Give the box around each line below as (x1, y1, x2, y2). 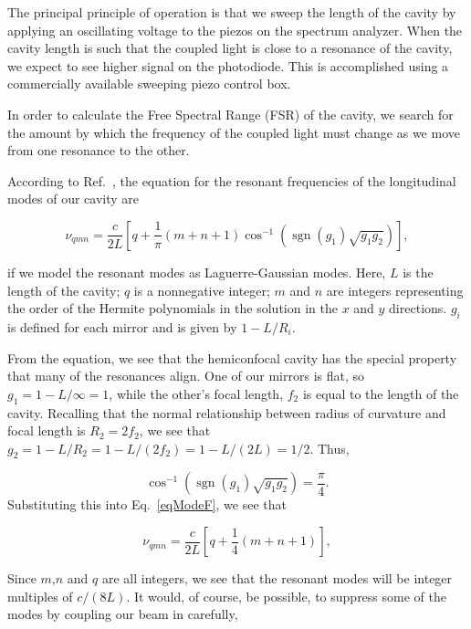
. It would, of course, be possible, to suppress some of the (126, 586, 446, 605)
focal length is (7, 421, 86, 440)
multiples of (7, 586, 73, 605)
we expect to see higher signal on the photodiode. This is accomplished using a (7, 56, 449, 75)
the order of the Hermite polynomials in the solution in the (7, 299, 338, 318)
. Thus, (309, 438, 350, 457)
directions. (389, 299, 447, 318)
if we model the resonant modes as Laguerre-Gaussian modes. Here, (7, 262, 386, 281)
